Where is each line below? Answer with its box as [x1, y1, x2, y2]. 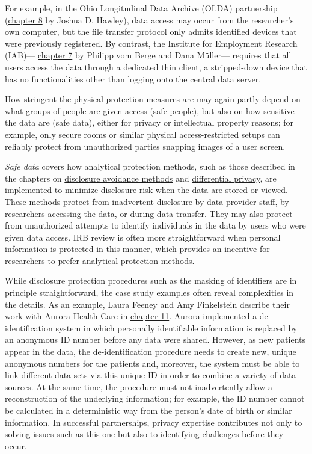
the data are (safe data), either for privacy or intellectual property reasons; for [5, 116, 294, 129]
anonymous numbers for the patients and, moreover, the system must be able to [5, 357, 300, 369]
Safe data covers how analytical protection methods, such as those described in [5, 160, 295, 173]
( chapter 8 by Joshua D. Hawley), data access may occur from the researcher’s [5, 13, 294, 26]
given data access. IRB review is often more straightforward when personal [5, 230, 281, 243]
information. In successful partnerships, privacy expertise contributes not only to [5, 416, 302, 428]
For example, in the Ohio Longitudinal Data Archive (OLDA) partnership [5, 2, 278, 14]
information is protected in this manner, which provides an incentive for [5, 242, 270, 255]
